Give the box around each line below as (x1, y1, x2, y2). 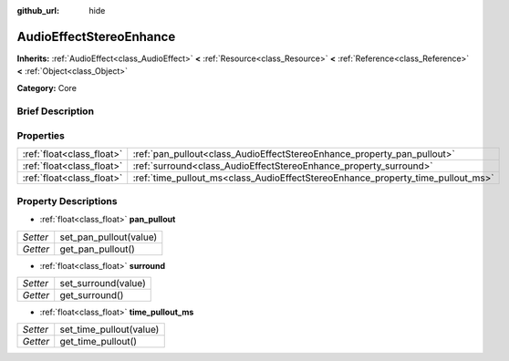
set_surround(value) (59, 276, 146, 289)
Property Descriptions (16, 194, 118, 207)
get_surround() (59, 288, 124, 301)
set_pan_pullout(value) (59, 231, 158, 243)
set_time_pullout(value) (59, 324, 160, 336)
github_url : (16, 5, 59, 15)
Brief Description (16, 105, 95, 118)
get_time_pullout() (59, 335, 137, 348)
